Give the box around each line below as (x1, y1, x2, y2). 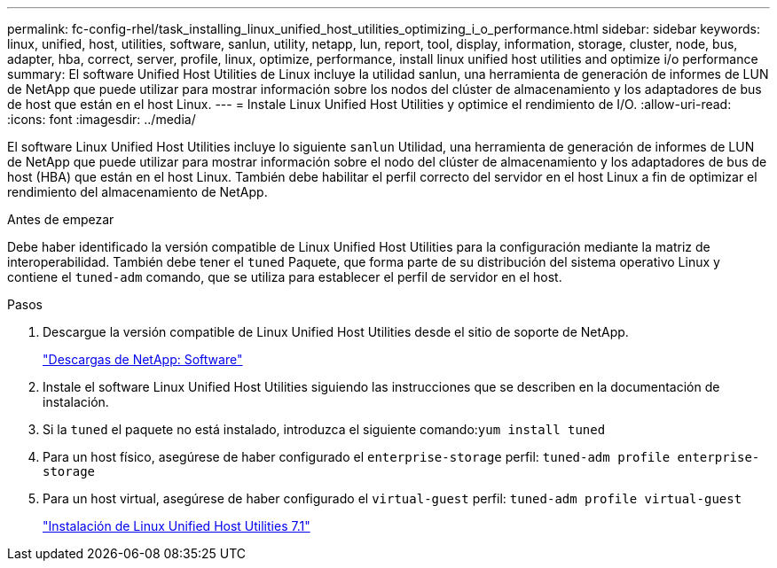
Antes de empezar (7, 212, 114, 227)
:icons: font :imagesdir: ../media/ (7, 112, 196, 127)
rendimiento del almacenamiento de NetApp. (7, 184, 268, 199)
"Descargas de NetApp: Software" (43, 352, 243, 367)
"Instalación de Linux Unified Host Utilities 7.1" (43, 518, 310, 533)
